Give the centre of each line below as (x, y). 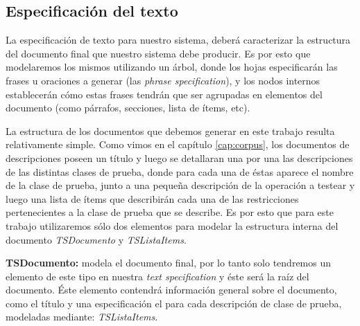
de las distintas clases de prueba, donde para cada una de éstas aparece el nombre (180, 171)
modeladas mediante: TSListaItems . (82, 317)
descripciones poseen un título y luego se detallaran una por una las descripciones (179, 157)
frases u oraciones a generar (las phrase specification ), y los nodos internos (163, 80)
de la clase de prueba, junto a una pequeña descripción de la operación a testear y (180, 185)
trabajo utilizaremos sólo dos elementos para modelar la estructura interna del (172, 225)
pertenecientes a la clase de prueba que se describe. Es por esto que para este (170, 212)
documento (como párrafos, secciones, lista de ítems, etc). (128, 108)
